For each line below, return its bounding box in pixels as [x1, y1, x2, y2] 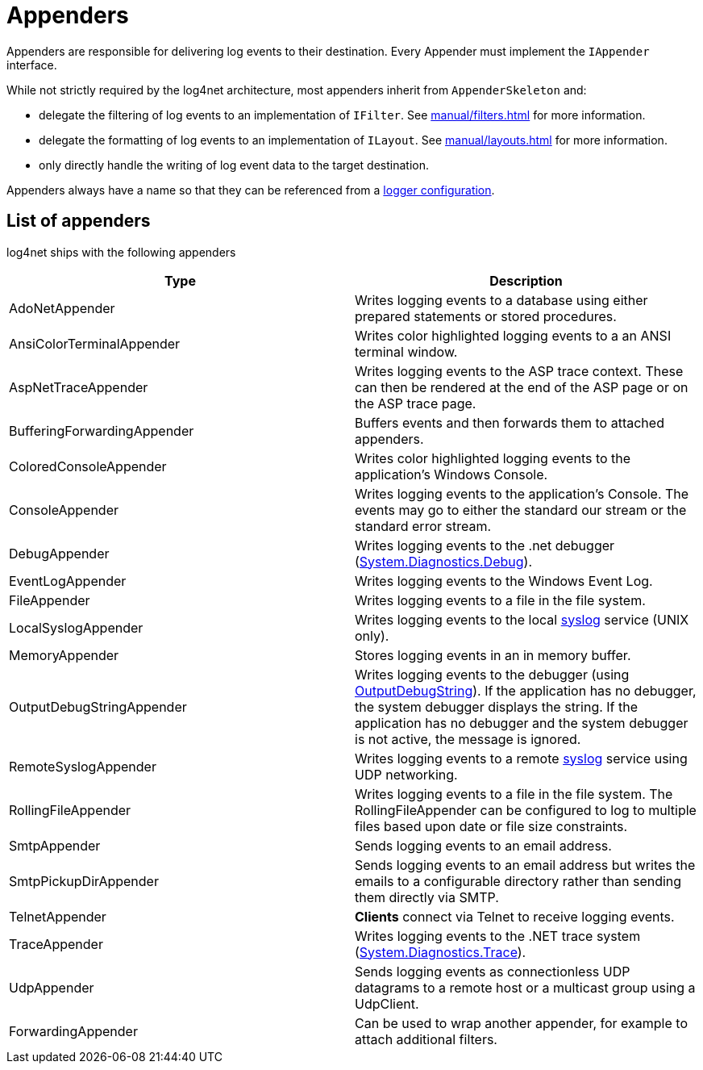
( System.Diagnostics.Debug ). [355, 553, 532, 570]
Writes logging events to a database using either [355, 291, 648, 308]
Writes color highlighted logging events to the [355, 449, 631, 466]
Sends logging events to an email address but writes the [355, 856, 696, 873]
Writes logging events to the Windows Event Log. [355, 572, 653, 589]
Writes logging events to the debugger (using [355, 666, 630, 683]
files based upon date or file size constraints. [355, 817, 628, 834]
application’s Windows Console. [355, 466, 548, 483]
